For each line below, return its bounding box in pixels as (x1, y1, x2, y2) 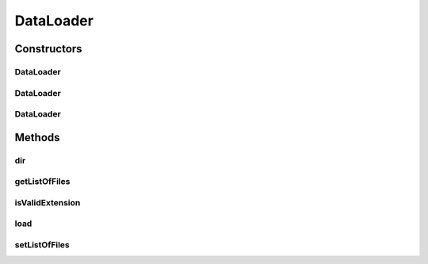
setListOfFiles (14, 239, 71, 250)
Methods (14, 131, 60, 144)
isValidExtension (14, 197, 81, 208)
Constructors (14, 42, 82, 55)
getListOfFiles (14, 176, 71, 187)
